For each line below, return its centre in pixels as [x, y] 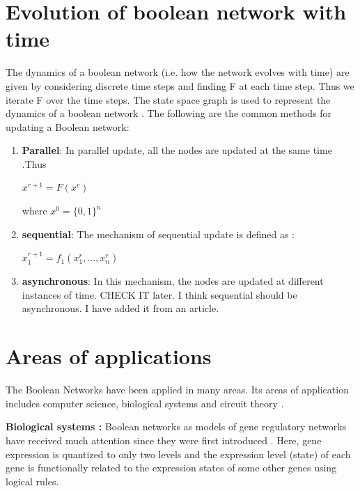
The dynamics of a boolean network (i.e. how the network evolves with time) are [178, 72]
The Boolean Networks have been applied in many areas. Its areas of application [177, 390]
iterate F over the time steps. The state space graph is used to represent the [168, 99]
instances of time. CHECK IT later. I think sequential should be [159, 294]
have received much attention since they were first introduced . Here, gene [164, 440]
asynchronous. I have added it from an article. [120, 308]
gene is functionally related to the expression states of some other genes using [171, 468]
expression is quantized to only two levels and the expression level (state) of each [178, 454]
